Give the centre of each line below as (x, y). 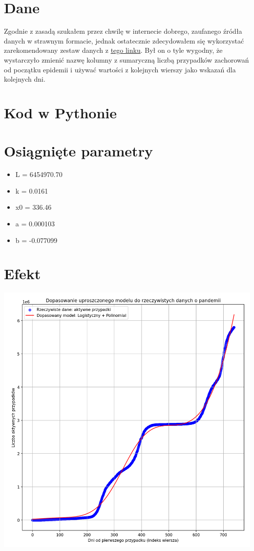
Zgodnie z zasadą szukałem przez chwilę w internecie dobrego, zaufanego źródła (123, 31)
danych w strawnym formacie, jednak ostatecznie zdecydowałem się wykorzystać (124, 40)
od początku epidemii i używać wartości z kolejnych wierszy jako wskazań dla (120, 69)
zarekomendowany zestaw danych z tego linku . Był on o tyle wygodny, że (113, 50)
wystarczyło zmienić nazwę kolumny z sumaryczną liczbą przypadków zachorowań (127, 59)
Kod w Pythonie (61, 112)
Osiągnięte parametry (78, 151)
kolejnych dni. (25, 79)
